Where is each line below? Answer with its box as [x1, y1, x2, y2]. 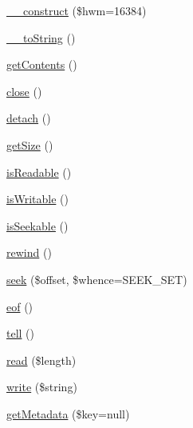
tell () [6, 325, 35, 342]
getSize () [6, 136, 53, 153]
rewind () [6, 244, 52, 261]
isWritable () [6, 190, 69, 207]
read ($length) [6, 351, 77, 368]
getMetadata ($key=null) [6, 405, 130, 422]
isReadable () [6, 163, 72, 180]
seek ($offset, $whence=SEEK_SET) [6, 270, 187, 287]
